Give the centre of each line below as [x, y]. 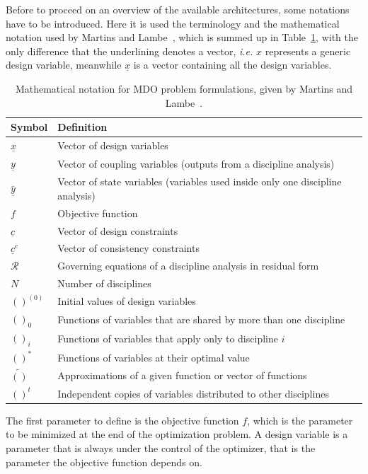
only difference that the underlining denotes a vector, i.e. [130, 51]
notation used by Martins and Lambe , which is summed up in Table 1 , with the [182, 37]
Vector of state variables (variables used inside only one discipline [200, 181]
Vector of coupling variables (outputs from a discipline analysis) [196, 163]
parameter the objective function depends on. [104, 462]
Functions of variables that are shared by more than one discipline [201, 319]
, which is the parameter [300, 420]
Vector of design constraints [118, 230]
